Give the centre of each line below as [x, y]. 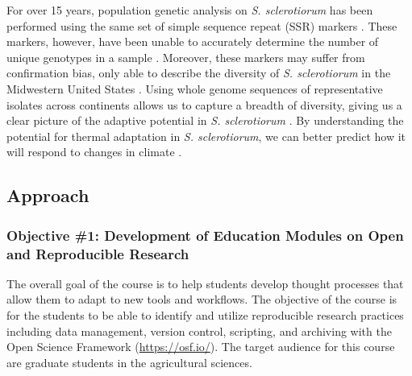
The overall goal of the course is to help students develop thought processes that [205, 283]
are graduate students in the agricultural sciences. [129, 362]
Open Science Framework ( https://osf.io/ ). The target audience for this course [201, 347]
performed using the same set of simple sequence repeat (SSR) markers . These [202, 25]
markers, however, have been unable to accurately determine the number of [193, 41]
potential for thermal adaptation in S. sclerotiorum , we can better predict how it [206, 136]
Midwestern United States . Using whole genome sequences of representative [195, 88]
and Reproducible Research [98, 253]
